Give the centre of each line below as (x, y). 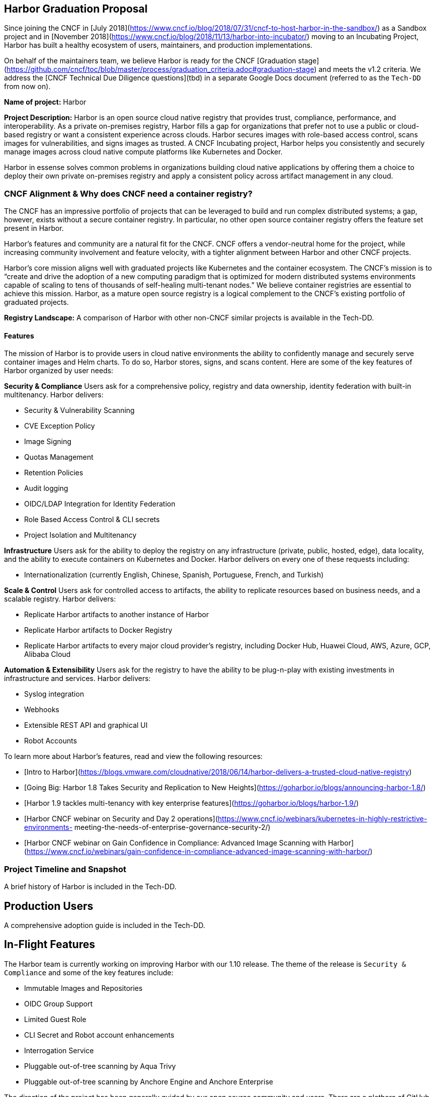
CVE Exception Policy (60, 426)
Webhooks (42, 710)
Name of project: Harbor (45, 102)
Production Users (49, 906)
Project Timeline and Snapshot (65, 869)
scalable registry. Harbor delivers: (60, 599)
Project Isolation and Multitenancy (80, 535)
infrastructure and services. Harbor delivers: (77, 679)
